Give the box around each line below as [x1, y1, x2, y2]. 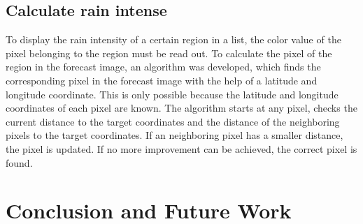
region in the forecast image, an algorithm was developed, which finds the [6, 59, 321, 74]
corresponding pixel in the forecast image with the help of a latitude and [6, 73, 318, 87]
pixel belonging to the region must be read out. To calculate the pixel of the [6, 45, 332, 60]
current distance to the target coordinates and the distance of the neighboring [6, 114, 340, 128]
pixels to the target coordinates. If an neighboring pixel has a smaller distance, [6, 128, 343, 142]
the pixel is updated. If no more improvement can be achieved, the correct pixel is [6, 141, 357, 156]
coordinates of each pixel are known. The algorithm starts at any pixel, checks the [6, 100, 357, 115]
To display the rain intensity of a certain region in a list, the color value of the [6, 32, 341, 47]
